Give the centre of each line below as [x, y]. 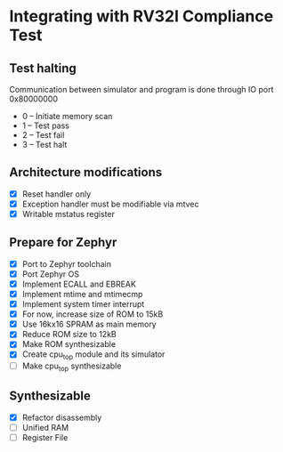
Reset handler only [57, 194]
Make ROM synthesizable [69, 344]
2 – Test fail [43, 135]
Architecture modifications [86, 172]
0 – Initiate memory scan [67, 116]
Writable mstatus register [69, 214]
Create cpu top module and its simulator [93, 355]
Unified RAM [45, 427]
